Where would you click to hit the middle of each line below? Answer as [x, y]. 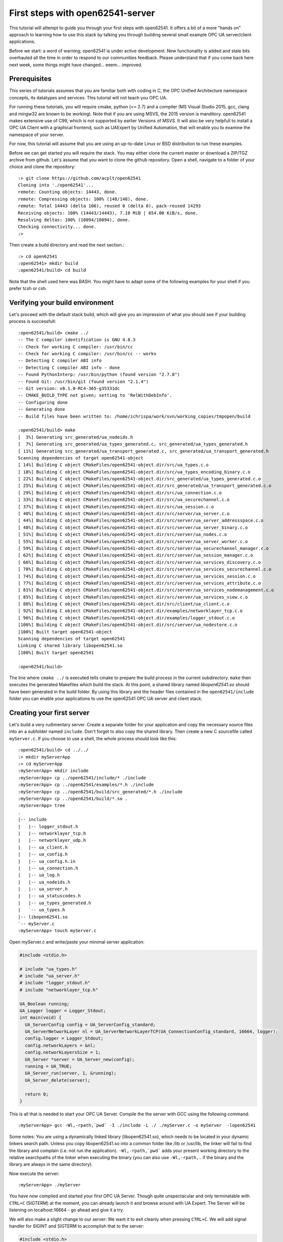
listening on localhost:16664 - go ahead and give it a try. [66, 1210]
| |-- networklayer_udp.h [52, 840]
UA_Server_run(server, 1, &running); [71, 1073]
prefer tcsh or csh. [28, 289]
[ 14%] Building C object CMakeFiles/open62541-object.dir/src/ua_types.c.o [113, 465]
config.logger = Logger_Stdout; [64, 1039]
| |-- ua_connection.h [48, 868]
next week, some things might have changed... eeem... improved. [76, 65]
